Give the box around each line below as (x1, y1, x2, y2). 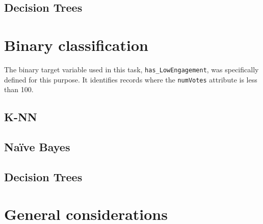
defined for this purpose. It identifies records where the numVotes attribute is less (4, 74, 257, 85)
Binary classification (4, 34, 148, 55)
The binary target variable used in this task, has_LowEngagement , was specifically (4, 64, 259, 74)
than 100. (4, 84, 34, 95)
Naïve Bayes (4, 138, 70, 154)
